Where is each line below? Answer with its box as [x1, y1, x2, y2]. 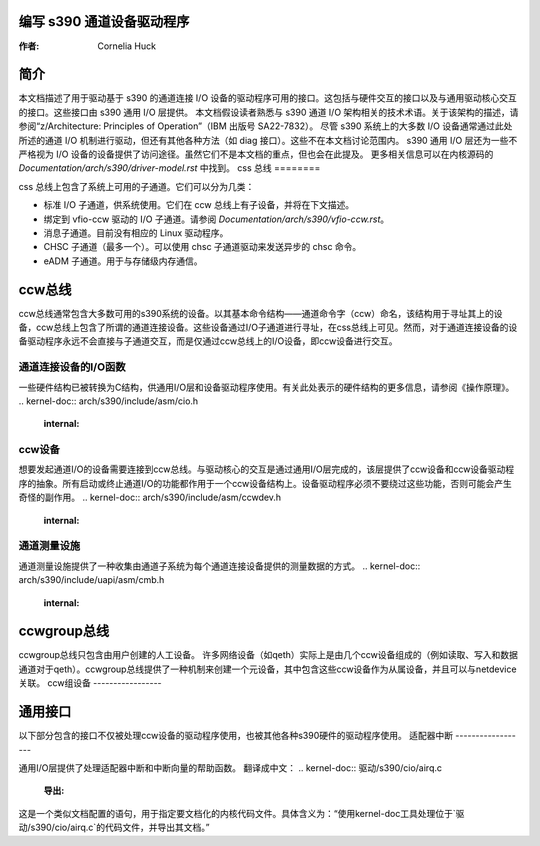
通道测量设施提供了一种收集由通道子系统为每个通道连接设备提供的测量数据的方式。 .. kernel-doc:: [18, 560, 421, 572]
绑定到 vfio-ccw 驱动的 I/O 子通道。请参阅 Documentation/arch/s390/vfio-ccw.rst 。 [43, 213, 390, 225]
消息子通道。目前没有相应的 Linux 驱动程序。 [43, 226, 229, 239]
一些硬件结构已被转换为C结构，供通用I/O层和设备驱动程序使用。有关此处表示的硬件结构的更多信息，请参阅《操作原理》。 [18, 381, 515, 393]
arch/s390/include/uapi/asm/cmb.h [18, 574, 165, 586]
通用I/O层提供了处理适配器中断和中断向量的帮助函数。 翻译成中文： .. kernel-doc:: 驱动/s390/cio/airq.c [18, 761, 443, 774]
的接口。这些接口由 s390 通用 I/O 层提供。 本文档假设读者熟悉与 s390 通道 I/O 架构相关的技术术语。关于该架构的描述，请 [18, 106, 519, 118]
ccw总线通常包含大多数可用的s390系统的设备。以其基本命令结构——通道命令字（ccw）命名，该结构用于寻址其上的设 [18, 307, 503, 319]
